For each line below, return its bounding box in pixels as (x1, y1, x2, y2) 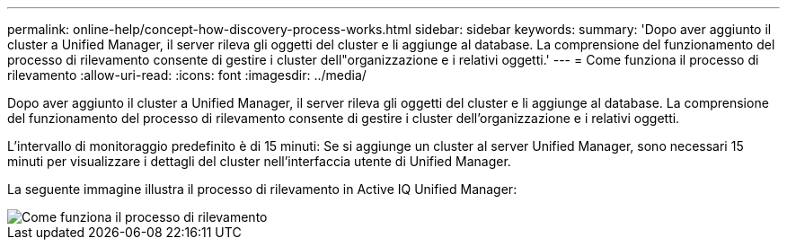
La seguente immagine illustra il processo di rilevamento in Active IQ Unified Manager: (7, 181, 517, 197)
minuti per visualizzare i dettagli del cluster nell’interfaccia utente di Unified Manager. (7, 154, 511, 169)
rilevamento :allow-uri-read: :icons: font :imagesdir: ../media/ (7, 67, 367, 83)
